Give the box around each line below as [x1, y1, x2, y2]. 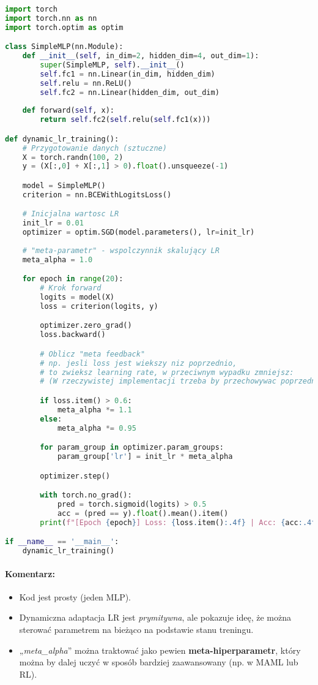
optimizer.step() [40, 471, 110, 480]
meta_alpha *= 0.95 [57, 423, 136, 433]
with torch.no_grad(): [40, 491, 132, 500]
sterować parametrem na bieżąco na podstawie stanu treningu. [19, 623, 254, 635]
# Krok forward [40, 284, 102, 293]
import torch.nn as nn [5, 13, 97, 23]
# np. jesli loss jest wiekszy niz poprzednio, [40, 358, 237, 368]
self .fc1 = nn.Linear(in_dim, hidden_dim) [40, 69, 215, 78]
